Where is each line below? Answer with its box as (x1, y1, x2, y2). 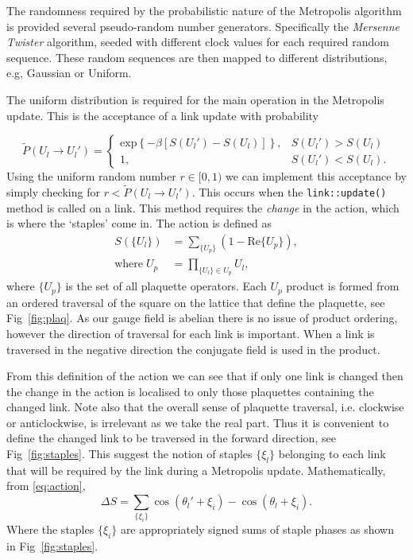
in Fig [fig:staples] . (6, 538, 98, 554)
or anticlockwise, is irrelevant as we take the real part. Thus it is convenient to (6, 414, 389, 430)
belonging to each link (278, 445, 386, 462)
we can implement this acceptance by (226, 168, 407, 185)
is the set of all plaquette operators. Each (65, 278, 267, 294)
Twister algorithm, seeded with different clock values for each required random (6, 33, 389, 50)
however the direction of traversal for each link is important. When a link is (6, 325, 375, 341)
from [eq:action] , (6, 477, 86, 494)
